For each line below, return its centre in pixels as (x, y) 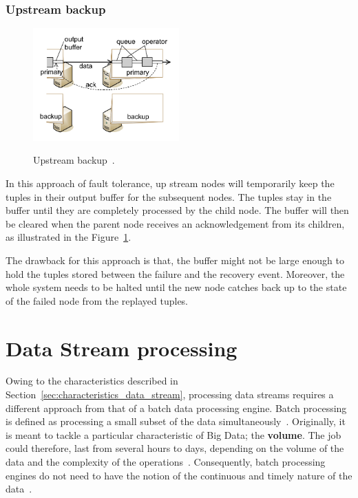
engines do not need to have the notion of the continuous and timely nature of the (179, 475)
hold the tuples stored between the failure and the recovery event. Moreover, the (175, 273)
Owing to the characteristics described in (92, 381)
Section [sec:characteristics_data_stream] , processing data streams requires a (170, 394)
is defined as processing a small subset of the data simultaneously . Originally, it (176, 421)
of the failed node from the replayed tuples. (97, 300)
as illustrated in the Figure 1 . (69, 237)
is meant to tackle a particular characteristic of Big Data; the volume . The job (173, 434)
